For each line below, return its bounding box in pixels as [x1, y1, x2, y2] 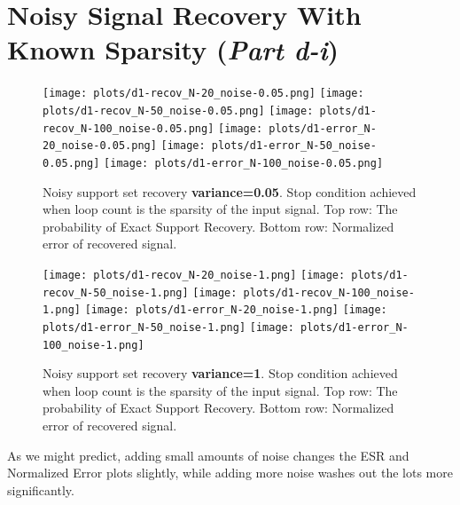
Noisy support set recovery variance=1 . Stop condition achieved [43, 364, 398, 383]
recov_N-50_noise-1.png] [43, 286, 189, 299]
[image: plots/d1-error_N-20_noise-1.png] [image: [84, 304, 387, 317]
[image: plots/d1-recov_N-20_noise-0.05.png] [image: [43, 87, 364, 100]
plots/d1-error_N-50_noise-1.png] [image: [43, 320, 294, 334]
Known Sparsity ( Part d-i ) [7, 31, 339, 68]
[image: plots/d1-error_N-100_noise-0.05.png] [104, 156, 384, 170]
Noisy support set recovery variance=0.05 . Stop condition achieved [43, 182, 417, 201]
